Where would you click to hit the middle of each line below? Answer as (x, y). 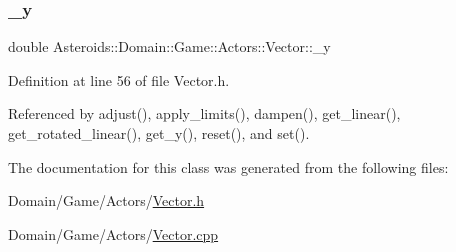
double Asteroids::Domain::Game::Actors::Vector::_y (169, 46)
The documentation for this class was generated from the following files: (228, 166)
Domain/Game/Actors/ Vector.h (106, 200)
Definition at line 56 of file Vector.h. (119, 79)
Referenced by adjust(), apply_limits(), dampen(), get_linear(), (204, 113)
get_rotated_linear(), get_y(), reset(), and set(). (159, 133)
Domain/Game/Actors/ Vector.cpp (113, 233)
